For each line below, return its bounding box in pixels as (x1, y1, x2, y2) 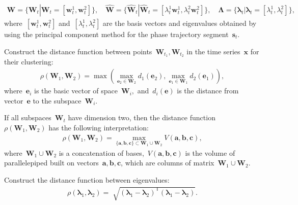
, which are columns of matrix (121, 157, 214, 168)
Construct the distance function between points (4, 46, 152, 56)
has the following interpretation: (48, 122, 149, 132)
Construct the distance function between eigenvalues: (4, 174, 170, 185)
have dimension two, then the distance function (68, 112, 215, 123)
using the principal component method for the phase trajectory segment (4, 29, 229, 40)
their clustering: (4, 56, 53, 67)
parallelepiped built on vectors (4, 157, 99, 168)
